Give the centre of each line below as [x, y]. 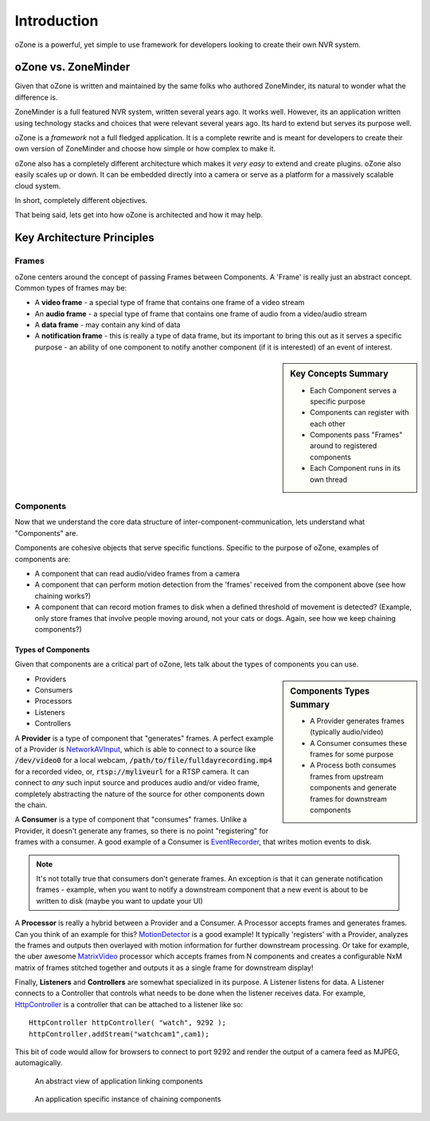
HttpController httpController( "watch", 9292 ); [128, 1023]
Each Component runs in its [356, 468]
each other [328, 424]
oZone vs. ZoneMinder [72, 67]
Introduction [57, 21]
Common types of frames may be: [71, 287]
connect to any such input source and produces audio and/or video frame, [137, 783]
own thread [329, 479]
